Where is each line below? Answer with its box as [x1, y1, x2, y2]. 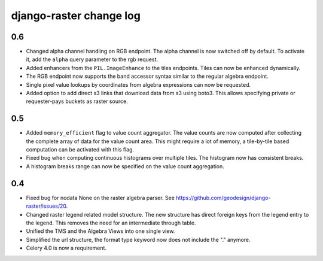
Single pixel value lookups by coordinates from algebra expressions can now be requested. [26, 81, 251, 88]
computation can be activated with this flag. [26, 146, 135, 153]
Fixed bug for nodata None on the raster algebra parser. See [26, 194, 175, 201]
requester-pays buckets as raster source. [26, 98, 128, 105]
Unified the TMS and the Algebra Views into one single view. [26, 227, 175, 235]
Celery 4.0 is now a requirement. [26, 244, 107, 251]
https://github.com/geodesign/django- [175, 194, 271, 201]
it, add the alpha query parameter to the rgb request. [26, 56, 159, 63]
